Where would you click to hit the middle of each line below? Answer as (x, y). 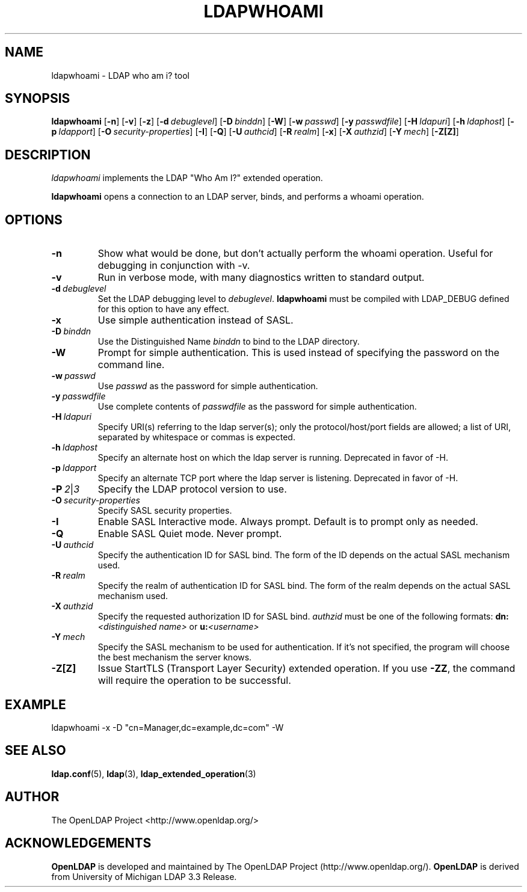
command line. (131, 365)
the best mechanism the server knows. (175, 657)
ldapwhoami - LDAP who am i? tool (120, 75)
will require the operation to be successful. (194, 681)
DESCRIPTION (48, 155)
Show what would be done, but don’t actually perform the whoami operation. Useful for (295, 254)
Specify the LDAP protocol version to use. (192, 489)
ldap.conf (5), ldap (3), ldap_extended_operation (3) (154, 774)
